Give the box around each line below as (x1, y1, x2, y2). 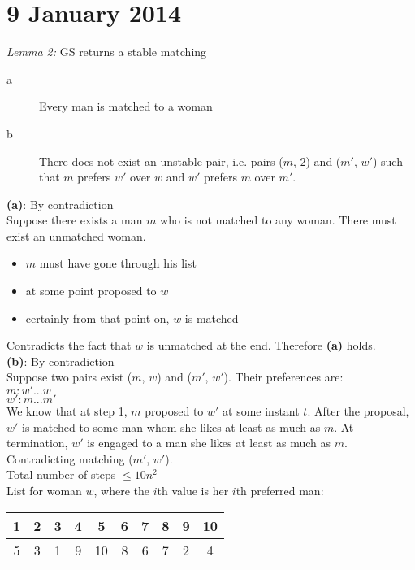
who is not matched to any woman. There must (160, 211, 396, 228)
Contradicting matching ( (6, 450, 133, 467)
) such (372, 152, 403, 169)
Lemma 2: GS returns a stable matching (6, 43, 207, 60)
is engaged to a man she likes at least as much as (87, 434, 331, 451)
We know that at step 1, (6, 402, 128, 420)
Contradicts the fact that (6, 337, 132, 354)
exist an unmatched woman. (6, 227, 146, 244)
